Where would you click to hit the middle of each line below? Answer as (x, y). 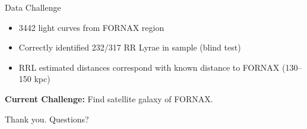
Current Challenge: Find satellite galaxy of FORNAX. (109, 98)
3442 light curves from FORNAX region (91, 27)
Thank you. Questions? (47, 119)
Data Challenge (33, 7)
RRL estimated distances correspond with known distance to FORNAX (149, 67)
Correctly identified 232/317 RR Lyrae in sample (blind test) (130, 47)
